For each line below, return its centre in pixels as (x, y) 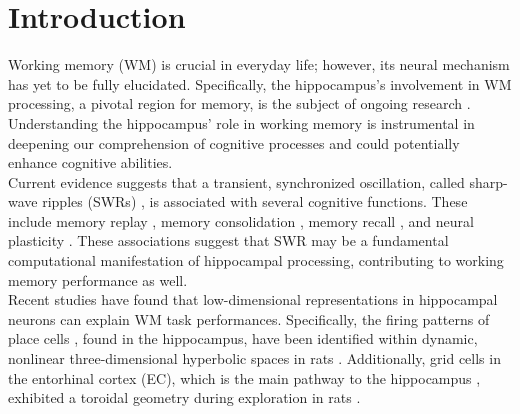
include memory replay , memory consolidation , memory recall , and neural (241, 220)
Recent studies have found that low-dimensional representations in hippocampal (253, 299)
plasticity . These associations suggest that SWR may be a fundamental (228, 240)
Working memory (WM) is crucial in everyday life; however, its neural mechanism (259, 64)
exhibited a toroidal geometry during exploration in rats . (184, 397)
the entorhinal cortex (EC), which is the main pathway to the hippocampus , (244, 377)
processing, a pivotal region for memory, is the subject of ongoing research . (239, 103)
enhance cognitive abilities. (90, 162)
